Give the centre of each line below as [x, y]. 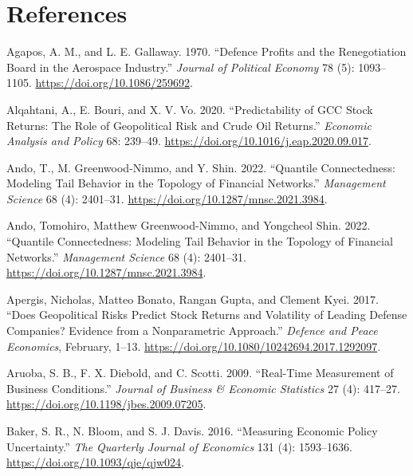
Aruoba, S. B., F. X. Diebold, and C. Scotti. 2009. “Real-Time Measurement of [200, 373]
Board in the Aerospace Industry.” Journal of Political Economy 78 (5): [181, 67]
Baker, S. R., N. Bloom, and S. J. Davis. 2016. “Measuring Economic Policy [192, 431]
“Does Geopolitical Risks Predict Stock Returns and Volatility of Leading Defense [207, 315]
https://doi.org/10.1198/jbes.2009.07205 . [106, 404]
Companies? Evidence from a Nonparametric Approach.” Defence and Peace [192, 330]
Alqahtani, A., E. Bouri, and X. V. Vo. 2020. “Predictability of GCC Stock [190, 109]
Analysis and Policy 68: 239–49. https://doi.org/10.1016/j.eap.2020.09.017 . [189, 141]
